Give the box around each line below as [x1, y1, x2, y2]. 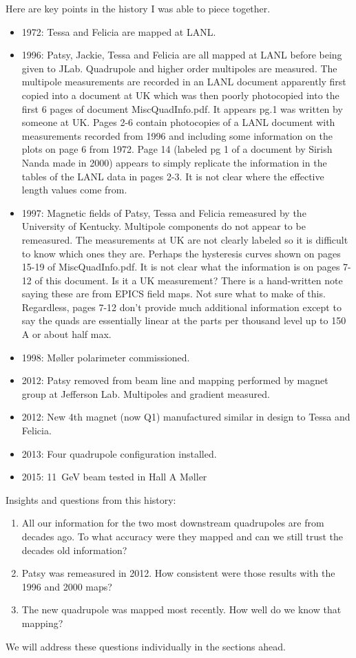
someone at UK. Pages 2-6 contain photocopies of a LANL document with [21, 115, 335, 129]
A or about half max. [21, 327, 112, 341]
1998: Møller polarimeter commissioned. [21, 350, 190, 364]
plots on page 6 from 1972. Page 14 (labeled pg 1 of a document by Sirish [21, 142, 333, 156]
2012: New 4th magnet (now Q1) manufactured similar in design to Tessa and [21, 410, 350, 424]
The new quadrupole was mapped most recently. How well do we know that [21, 602, 342, 617]
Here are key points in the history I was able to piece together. [6, 1, 271, 15]
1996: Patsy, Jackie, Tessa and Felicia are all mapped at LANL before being [21, 47, 342, 62]
